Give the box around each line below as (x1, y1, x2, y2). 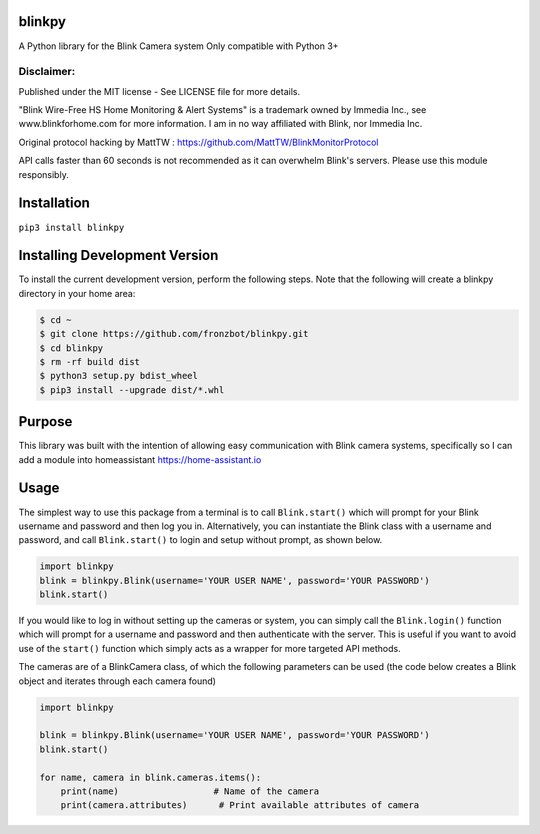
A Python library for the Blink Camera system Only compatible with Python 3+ (18, 40, 339, 52)
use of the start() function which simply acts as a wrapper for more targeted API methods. (18, 642, 402, 654)
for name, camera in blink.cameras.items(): (39, 771, 262, 783)
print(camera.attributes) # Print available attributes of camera (60, 800, 420, 811)
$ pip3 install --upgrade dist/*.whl (39, 384, 225, 395)
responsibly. (18, 168, 69, 180)
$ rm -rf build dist (39, 356, 140, 367)
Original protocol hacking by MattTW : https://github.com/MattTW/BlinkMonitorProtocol (18, 136, 379, 148)
